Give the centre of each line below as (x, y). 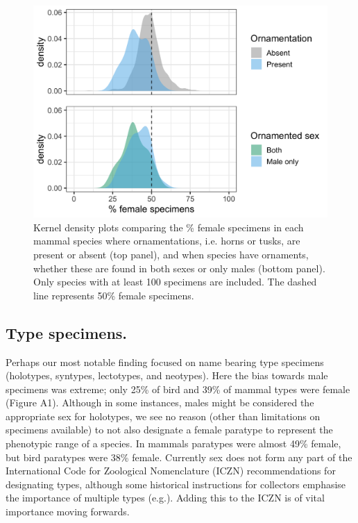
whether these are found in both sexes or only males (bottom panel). (179, 268)
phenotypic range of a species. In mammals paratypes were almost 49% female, (173, 443)
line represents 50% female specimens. (114, 295)
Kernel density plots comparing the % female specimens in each (169, 227)
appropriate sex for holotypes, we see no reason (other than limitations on (163, 416)
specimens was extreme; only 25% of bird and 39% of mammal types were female (178, 389)
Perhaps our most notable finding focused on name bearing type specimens (165, 362)
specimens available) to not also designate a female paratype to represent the (169, 430)
